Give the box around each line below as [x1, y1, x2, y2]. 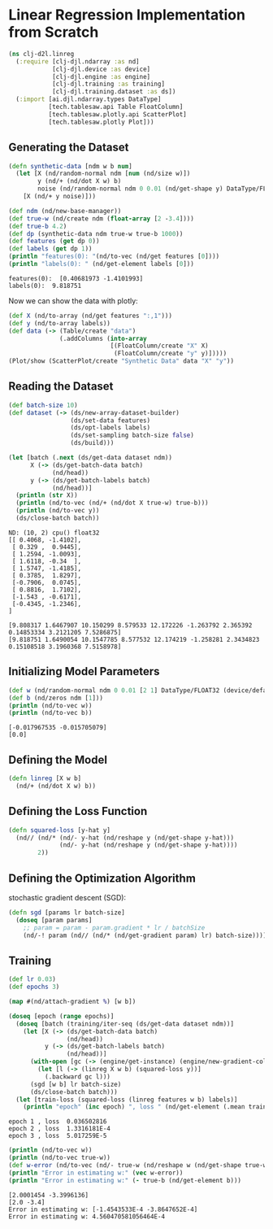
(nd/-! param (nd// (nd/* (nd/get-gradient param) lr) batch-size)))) [23, 931, 267, 939]
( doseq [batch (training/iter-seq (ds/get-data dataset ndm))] [15, 1019, 234, 1028]
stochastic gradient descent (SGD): [8, 892, 127, 902]
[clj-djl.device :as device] [51, 65, 151, 73]
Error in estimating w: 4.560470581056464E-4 [8, 1212, 165, 1221]
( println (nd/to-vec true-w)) [8, 1153, 111, 1162]
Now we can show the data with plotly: [8, 295, 138, 306]
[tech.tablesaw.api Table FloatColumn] [48, 103, 184, 111]
